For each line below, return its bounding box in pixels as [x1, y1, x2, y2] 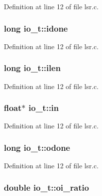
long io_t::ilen [4, 62, 61, 74]
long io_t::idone [4, 22, 68, 34]
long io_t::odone [4, 141, 70, 153]
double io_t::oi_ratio [4, 181, 89, 193]
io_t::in [28, 102, 59, 114]
